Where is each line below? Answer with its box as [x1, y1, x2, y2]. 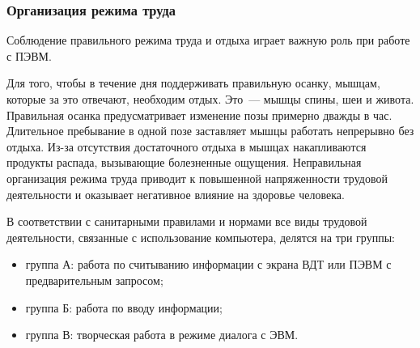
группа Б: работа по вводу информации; [25, 299, 223, 316]
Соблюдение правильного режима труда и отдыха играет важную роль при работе [6, 32, 410, 49]
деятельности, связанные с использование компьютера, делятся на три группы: [6, 228, 395, 245]
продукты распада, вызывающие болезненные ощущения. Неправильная [6, 154, 362, 171]
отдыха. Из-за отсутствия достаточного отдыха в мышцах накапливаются [6, 138, 367, 155]
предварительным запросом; [25, 271, 163, 288]
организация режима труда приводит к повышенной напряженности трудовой [6, 169, 388, 186]
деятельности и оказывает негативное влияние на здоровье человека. [6, 185, 345, 202]
